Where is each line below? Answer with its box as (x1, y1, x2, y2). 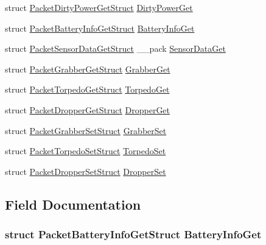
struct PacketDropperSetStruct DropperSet (5, 165, 166, 177)
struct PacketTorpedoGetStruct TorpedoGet (5, 83, 170, 96)
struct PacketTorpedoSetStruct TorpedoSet (5, 144, 166, 157)
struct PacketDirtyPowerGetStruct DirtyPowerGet (5, 1, 193, 13)
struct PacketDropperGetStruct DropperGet (5, 103, 170, 116)
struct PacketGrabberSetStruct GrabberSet (5, 124, 167, 137)
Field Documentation (5, 194, 141, 213)
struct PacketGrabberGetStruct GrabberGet (5, 62, 170, 75)
